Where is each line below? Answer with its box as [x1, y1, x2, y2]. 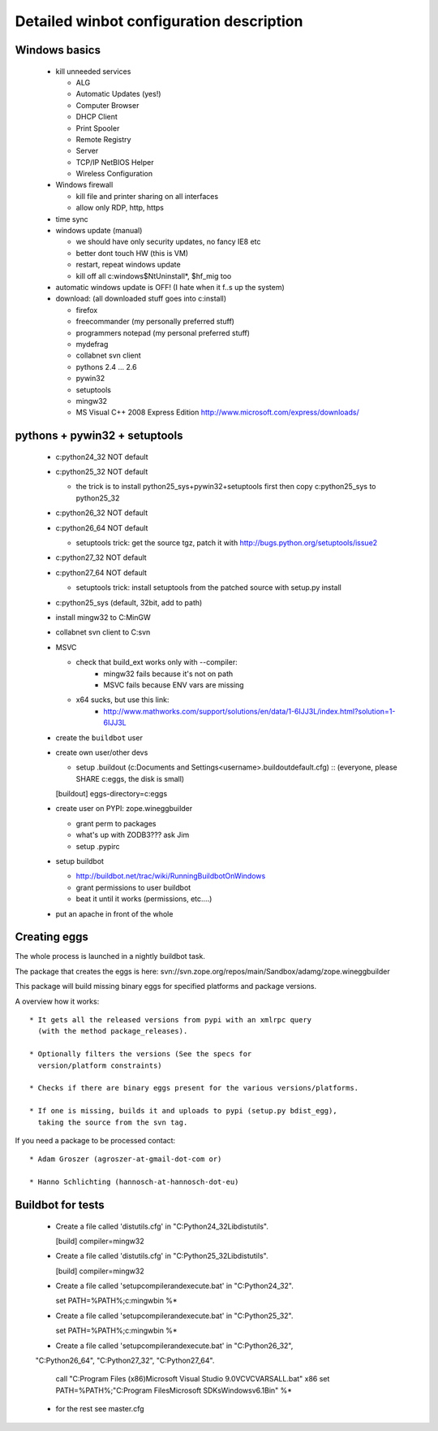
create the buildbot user [55, 732, 144, 743]
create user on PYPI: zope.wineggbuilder [55, 804, 193, 813]
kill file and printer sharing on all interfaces [75, 191, 219, 201]
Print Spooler [75, 123, 120, 133]
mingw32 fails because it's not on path [103, 669, 234, 679]
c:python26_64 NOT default [55, 523, 148, 532]
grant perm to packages [75, 818, 157, 828]
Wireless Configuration [75, 169, 153, 179]
